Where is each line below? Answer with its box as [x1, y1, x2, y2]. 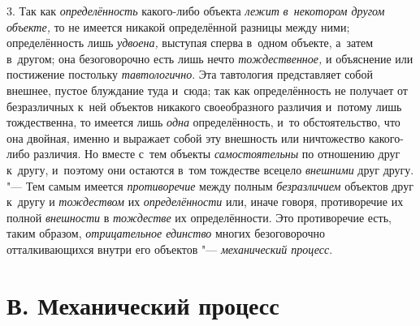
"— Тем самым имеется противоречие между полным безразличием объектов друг [6, 177, 414, 194]
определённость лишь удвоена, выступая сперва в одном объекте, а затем [6, 34, 374, 51]
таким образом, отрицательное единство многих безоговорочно [6, 225, 326, 242]
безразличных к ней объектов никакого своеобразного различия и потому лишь [6, 97, 402, 114]
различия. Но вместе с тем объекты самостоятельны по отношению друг [33, 145, 401, 162]
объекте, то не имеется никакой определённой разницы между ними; [6, 18, 350, 35]
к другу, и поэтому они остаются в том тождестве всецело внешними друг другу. [6, 161, 414, 178]
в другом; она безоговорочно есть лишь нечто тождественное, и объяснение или [6, 49, 414, 66]
